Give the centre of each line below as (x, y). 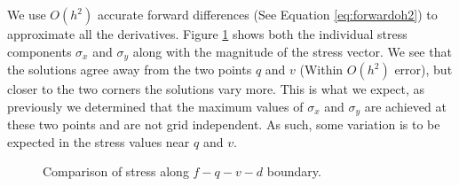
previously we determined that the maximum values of (155, 106)
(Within (321, 70)
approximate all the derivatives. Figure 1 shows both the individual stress (207, 34)
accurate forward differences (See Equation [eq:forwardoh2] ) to (267, 14)
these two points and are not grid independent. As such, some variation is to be (224, 124)
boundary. (294, 171)
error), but (423, 70)
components (40, 51)
